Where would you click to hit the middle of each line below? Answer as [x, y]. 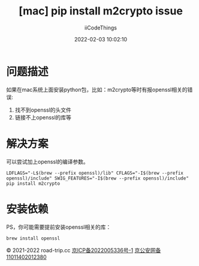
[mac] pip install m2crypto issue [101, 11]
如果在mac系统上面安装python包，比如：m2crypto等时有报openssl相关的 [97, 89]
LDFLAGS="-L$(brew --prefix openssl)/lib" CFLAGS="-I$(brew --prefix [95, 173]
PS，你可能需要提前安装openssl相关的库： [59, 227]
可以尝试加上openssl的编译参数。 [47, 162]
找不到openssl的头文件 [43, 110]
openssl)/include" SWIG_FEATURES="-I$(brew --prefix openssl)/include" [97, 178]
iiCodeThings [101, 28]
